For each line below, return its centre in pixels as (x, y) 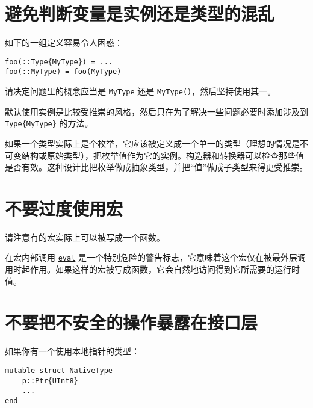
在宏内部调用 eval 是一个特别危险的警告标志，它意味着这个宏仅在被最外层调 (155, 257)
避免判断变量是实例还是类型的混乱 (140, 14)
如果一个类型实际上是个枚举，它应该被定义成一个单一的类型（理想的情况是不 (156, 143)
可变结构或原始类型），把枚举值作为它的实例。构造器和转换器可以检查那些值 (154, 155)
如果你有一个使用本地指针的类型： (72, 351)
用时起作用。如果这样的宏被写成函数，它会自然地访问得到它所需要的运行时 (152, 269)
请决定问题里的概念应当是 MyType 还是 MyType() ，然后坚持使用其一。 (141, 91)
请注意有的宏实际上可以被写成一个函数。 (85, 237)
